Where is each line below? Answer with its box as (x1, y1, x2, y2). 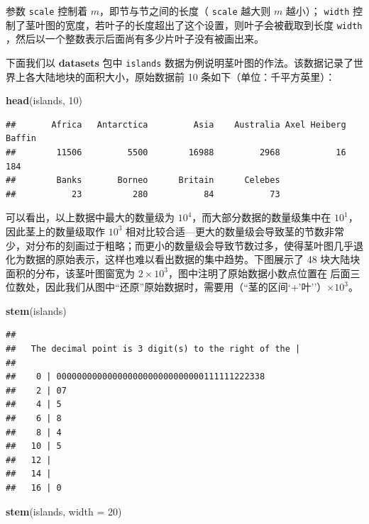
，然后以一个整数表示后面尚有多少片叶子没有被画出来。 (6, 31, 264, 46)
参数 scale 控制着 (6, 4, 88, 18)
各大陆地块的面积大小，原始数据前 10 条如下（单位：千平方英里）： (25, 69, 336, 84)
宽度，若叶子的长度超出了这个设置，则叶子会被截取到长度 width (65, 17, 363, 32)
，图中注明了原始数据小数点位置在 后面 (167, 265, 351, 280)
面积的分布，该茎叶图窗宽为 (6, 265, 135, 280)
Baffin (6, 133, 36, 144)
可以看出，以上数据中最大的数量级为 (6, 210, 175, 225)
